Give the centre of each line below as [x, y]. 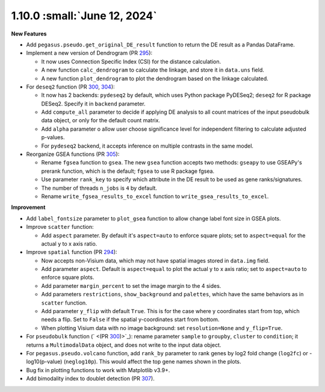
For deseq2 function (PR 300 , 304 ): [70, 87]
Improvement [28, 207]
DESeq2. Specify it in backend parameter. [93, 104]
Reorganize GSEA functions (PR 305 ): [73, 154]
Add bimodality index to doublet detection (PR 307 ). [90, 379]
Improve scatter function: [60, 227]
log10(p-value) [44, 362]
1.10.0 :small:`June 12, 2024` [84, 16]
